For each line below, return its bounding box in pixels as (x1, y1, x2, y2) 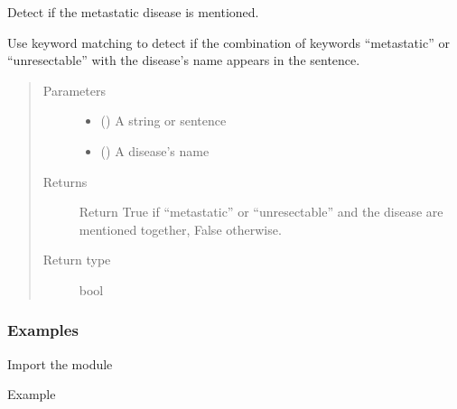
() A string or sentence (100, 111, 227, 130)
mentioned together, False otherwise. (79, 219, 282, 238)
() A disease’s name (100, 141, 210, 160)
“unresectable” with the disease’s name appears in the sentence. (7, 51, 360, 70)
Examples (7, 319, 79, 341)
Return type (42, 250, 111, 269)
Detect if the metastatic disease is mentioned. (7, 3, 259, 21)
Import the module (7, 354, 113, 373)
